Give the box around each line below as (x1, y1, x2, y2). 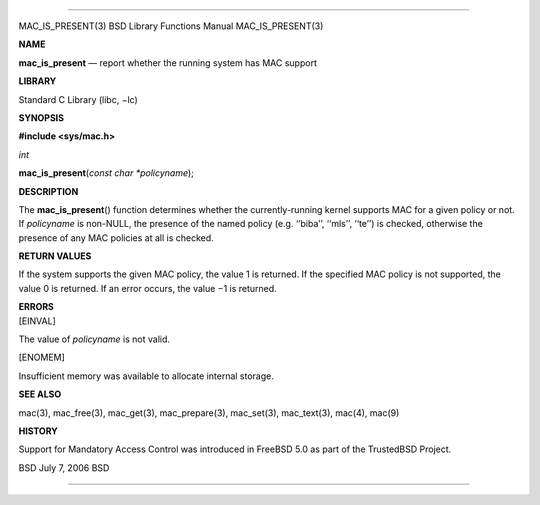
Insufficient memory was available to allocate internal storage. (18, 370, 275, 382)
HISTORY (18, 425, 59, 437)
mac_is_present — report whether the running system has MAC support (18, 56, 317, 69)
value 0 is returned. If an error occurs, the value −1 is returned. (18, 282, 277, 294)
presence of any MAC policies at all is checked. (18, 231, 214, 244)
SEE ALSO (18, 388, 62, 400)
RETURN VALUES (18, 250, 92, 262)
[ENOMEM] (18, 351, 65, 364)
